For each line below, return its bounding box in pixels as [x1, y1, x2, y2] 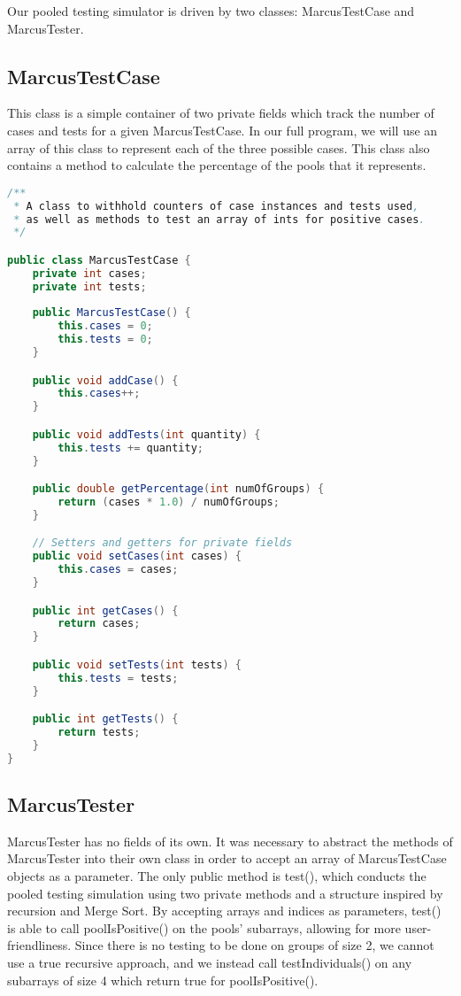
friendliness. [7, 936, 72, 954]
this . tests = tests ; [58, 671, 179, 684]
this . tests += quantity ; [58, 441, 204, 454]
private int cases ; [32, 266, 147, 280]
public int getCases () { [32, 604, 179, 617]
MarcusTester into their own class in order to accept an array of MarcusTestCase [7, 849, 447, 868]
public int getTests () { [32, 713, 179, 726]
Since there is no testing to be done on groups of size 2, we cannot [74, 936, 434, 954]
